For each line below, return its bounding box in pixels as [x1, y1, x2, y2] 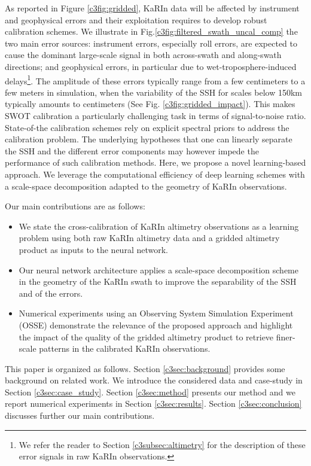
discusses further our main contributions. [5, 409, 155, 422]
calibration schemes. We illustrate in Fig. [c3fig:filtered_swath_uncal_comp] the [5, 25, 298, 38]
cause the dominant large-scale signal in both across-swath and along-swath [5, 48, 282, 61]
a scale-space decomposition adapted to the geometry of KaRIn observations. [5, 179, 287, 192]
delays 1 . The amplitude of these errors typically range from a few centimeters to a [5, 72, 306, 87]
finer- [276, 330, 295, 343]
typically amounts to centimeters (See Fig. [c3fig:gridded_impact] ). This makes [5, 98, 295, 110]
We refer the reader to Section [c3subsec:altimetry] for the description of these [19, 438, 306, 450]
